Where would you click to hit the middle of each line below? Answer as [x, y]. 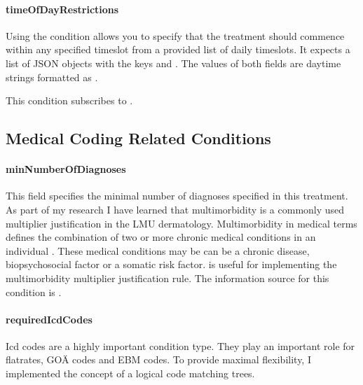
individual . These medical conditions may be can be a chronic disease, [158, 250]
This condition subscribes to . [69, 100]
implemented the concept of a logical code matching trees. [130, 373]
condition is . [34, 292]
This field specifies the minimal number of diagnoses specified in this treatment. [177, 196]
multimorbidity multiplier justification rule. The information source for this [167, 278]
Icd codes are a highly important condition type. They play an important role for [180, 345]
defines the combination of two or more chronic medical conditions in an [161, 237]
